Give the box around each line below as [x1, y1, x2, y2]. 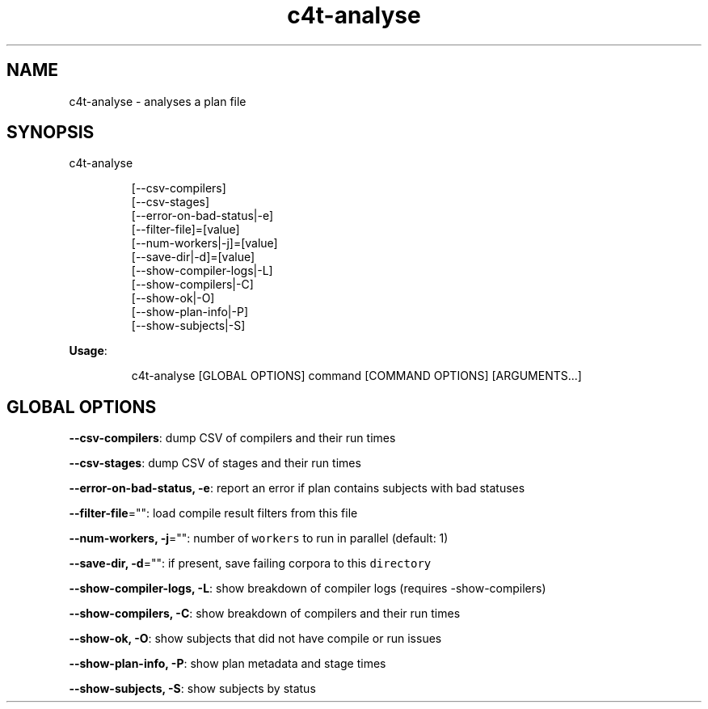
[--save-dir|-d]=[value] [131, 250, 255, 264]
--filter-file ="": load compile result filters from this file [69, 506, 358, 521]
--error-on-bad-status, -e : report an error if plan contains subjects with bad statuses [69, 481, 525, 496]
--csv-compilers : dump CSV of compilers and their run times [69, 431, 396, 445]
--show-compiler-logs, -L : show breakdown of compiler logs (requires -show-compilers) [69, 581, 546, 596]
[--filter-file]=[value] [131, 222, 240, 237]
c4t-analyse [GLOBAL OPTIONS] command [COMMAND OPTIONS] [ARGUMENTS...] [131, 369, 582, 383]
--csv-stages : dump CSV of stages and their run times [69, 456, 361, 471]
